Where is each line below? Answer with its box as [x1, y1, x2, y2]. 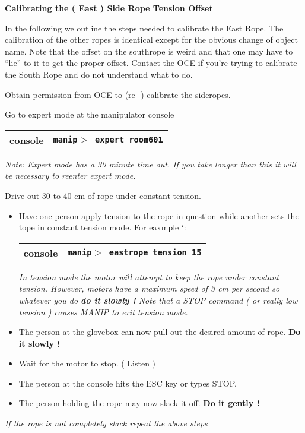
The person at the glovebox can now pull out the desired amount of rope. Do [18, 325, 301, 338]
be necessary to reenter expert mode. [5, 169, 136, 182]
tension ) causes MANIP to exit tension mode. [18, 305, 188, 318]
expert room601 [95, 135, 163, 145]
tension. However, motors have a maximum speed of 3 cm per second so [18, 282, 280, 295]
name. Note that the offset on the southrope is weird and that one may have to [5, 45, 293, 57]
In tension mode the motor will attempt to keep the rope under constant [18, 270, 279, 283]
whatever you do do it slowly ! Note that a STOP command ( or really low [18, 293, 298, 306]
